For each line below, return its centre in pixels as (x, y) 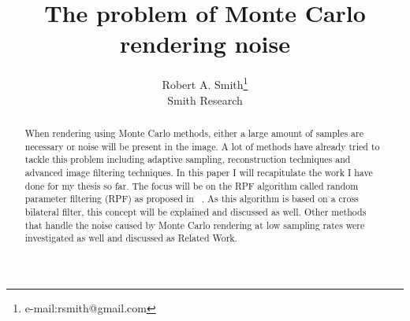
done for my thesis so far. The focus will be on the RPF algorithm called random (192, 185)
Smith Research (205, 100)
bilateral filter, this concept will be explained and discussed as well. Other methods (196, 211)
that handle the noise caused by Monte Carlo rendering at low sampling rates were (195, 225)
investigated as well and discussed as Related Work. (131, 238)
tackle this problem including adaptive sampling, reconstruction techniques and (188, 159)
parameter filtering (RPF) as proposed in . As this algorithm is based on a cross (192, 199)
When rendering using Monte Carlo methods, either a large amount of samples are (194, 133)
